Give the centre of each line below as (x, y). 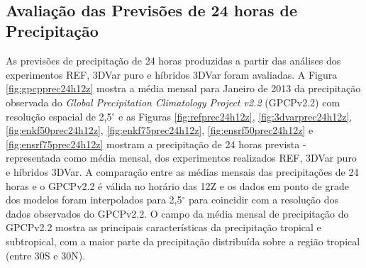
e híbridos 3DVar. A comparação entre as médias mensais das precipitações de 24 (182, 171)
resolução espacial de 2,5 (59, 116)
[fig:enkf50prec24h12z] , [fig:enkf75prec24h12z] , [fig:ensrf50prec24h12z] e (160, 130)
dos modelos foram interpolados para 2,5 (94, 200)
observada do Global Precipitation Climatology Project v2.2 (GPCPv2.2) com (173, 102)
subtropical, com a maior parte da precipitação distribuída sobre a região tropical (183, 241)
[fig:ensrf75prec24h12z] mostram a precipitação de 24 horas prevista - (156, 144)
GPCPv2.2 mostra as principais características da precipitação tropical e (163, 227)
